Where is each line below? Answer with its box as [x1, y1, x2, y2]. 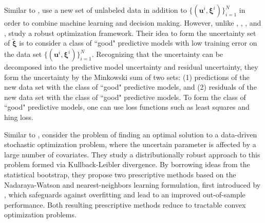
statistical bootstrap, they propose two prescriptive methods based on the [4, 169, 236, 179]
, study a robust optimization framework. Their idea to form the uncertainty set [4, 27, 256, 38]
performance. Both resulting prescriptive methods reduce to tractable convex [4, 199, 246, 210]
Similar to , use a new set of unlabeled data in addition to [4, 5, 187, 15]
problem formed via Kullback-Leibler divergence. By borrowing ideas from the [4, 159, 250, 170]
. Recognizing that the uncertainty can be [91, 49, 223, 59]
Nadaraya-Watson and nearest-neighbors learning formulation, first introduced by [4, 179, 261, 190]
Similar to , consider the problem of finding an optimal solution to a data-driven [4, 129, 257, 139]
